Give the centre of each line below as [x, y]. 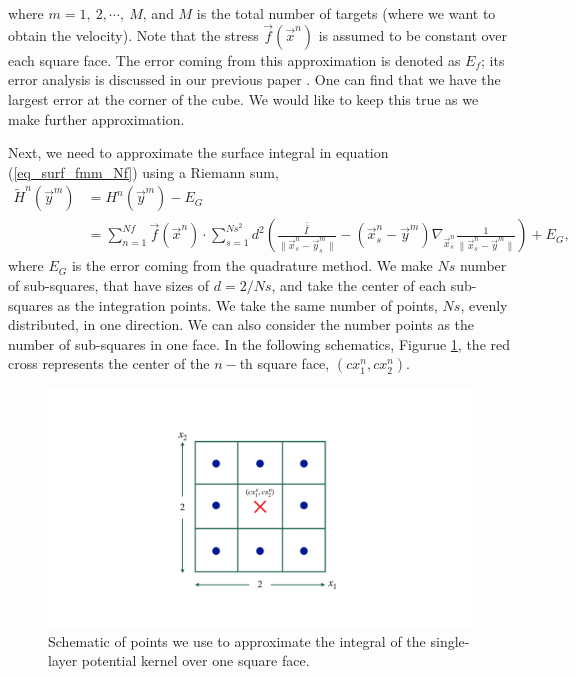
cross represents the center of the [109, 363]
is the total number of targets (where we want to [346, 13]
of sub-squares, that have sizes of [109, 285]
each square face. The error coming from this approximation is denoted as [234, 59]
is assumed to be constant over [412, 34]
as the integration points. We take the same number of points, [247, 304]
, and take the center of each [359, 285]
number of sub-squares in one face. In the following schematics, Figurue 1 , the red [259, 343]
